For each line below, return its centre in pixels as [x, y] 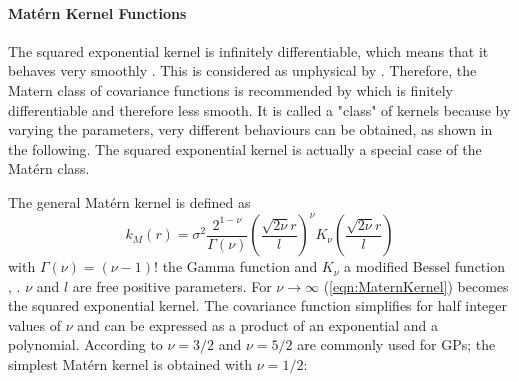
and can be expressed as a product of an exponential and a [258, 324]
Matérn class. [49, 168]
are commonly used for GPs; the [396, 344]
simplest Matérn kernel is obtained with [130, 364]
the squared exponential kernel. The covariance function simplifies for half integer [257, 305]
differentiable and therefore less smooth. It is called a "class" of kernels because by [259, 109]
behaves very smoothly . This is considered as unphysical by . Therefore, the [242, 70]
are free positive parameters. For [172, 285]
